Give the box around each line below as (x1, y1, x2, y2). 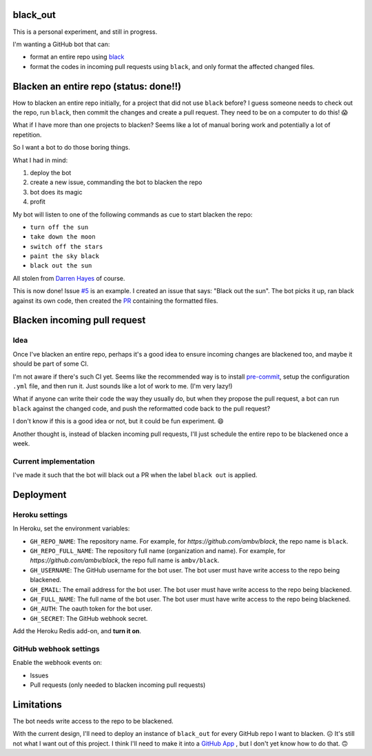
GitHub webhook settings (12, 644, 100, 653)
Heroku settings (12, 510, 68, 519)
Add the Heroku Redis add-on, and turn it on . (12, 627, 141, 635)
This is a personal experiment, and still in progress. (12, 28, 158, 36)
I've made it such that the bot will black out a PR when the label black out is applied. (12, 471, 258, 479)
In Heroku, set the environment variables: (12, 524, 130, 533)
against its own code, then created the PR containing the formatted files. (12, 297, 218, 305)
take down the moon (30, 233, 96, 241)
